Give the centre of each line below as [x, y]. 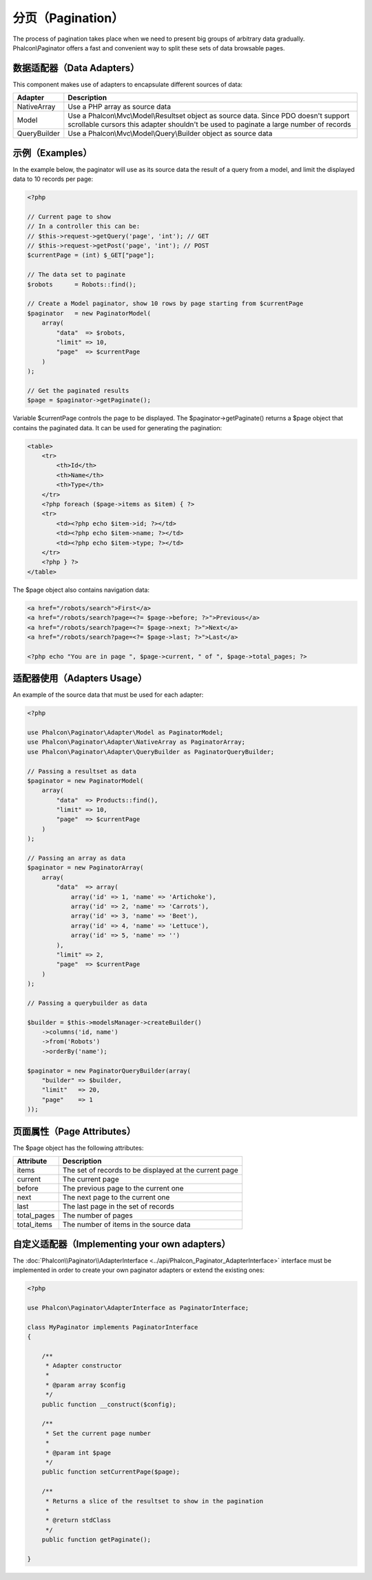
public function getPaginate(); [96, 1540]
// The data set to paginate [76, 275]
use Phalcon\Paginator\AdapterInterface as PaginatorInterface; [138, 1308]
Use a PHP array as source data [120, 107]
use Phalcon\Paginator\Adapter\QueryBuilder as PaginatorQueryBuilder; [151, 752]
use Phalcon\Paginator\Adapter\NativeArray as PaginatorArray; [136, 742]
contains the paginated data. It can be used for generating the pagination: [117, 427]
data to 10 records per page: [53, 179]
